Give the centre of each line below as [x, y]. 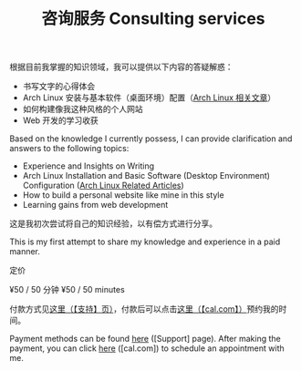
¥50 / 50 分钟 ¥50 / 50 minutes [67, 290]
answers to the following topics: [69, 149]
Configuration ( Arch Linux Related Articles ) [103, 185]
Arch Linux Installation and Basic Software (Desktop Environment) [146, 176]
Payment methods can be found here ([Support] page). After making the [145, 339]
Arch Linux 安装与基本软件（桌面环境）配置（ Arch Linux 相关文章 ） [149, 98]
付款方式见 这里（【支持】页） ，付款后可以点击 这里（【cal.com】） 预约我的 [145, 309]
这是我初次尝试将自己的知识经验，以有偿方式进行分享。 [113, 223]
